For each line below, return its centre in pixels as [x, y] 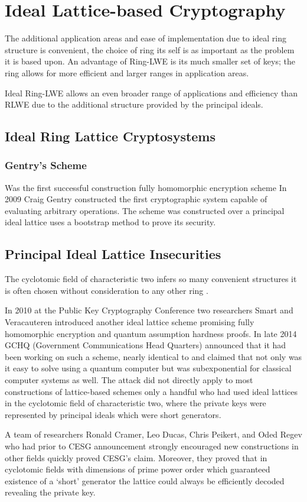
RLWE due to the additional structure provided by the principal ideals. [134, 104]
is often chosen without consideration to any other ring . [107, 290]
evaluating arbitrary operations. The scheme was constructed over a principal [145, 210]
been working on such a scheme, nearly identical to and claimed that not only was [153, 356]
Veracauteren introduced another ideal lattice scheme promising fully [130, 322]
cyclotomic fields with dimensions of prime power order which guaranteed [138, 469]
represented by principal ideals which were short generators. [113, 414]
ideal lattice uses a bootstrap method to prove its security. [110, 222]
